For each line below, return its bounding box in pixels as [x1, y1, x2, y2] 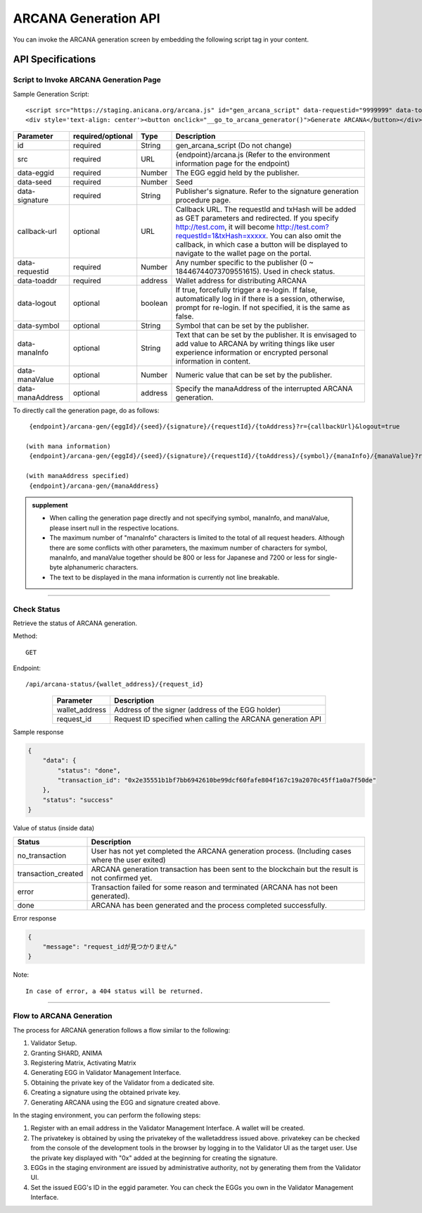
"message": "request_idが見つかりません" [42, 942, 177, 951]
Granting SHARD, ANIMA [30, 1049, 103, 1057]
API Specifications [13, 54, 96, 66]
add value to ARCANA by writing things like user [175, 338, 335, 348]
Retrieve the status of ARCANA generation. [13, 619, 137, 627]
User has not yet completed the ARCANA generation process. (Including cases [91, 846, 352, 856]
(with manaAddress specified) [25, 472, 130, 480]
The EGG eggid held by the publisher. [175, 168, 300, 178]
